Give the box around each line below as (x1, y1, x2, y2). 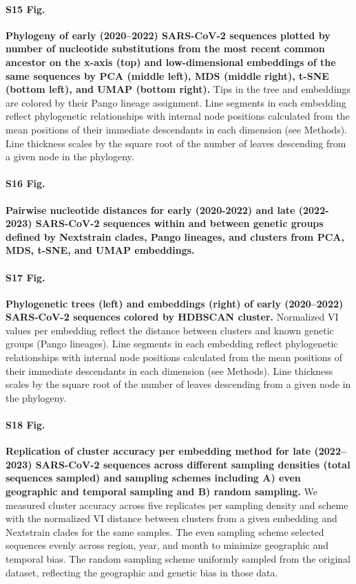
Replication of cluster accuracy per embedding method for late (6, 444, 311, 458)
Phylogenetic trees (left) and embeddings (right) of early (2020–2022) (6, 296, 344, 310)
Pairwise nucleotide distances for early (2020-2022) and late (6, 202, 295, 217)
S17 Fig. (6, 270, 45, 284)
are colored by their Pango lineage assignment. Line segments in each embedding (6, 95, 346, 109)
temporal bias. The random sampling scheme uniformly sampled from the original (6, 552, 351, 565)
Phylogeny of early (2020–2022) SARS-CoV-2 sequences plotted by (6, 28, 331, 42)
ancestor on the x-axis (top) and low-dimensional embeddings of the (6, 54, 336, 69)
